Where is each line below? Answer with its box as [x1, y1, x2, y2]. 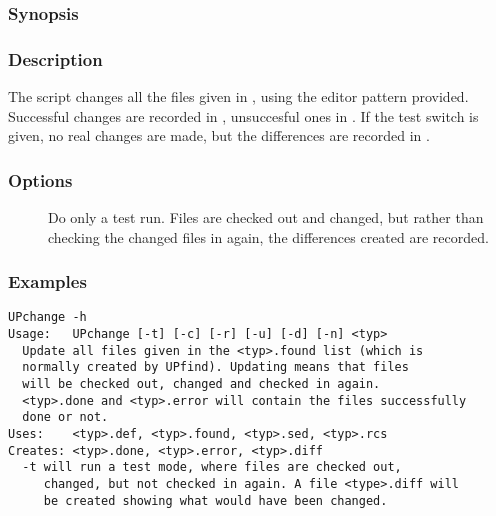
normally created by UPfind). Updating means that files [22, 360, 409, 375]
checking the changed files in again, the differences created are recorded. [48, 226, 489, 247]
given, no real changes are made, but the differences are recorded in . [8, 125, 430, 146]
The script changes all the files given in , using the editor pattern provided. [8, 86, 469, 107]
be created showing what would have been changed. [43, 493, 388, 508]
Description [8, 46, 103, 71]
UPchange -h [8, 310, 87, 325]
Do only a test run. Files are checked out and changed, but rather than [48, 207, 484, 228]
